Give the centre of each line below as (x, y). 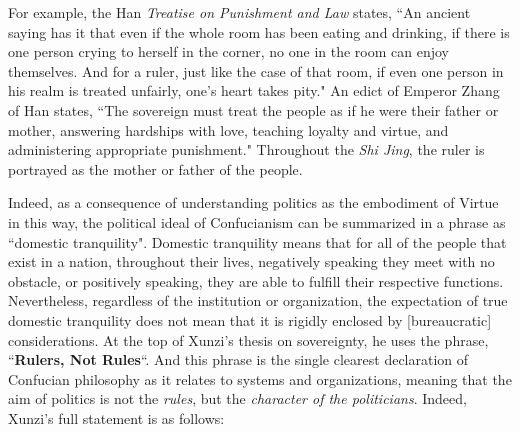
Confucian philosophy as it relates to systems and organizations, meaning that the (260, 378)
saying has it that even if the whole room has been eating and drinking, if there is (259, 31)
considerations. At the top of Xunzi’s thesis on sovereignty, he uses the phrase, (248, 339)
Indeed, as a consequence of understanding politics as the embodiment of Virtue (253, 202)
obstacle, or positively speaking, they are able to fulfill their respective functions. (256, 280)
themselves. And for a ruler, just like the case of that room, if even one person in (256, 70)
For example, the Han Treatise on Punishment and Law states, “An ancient (239, 12)
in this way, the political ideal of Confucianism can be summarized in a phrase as (257, 221)
